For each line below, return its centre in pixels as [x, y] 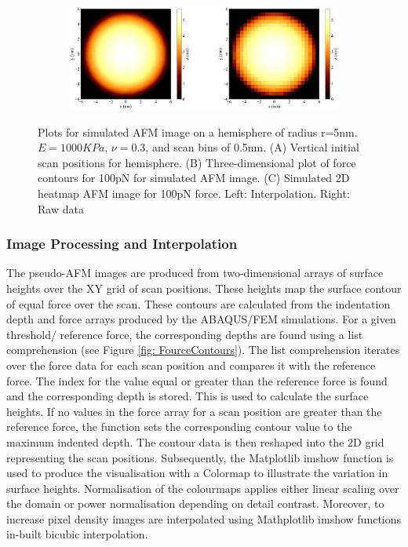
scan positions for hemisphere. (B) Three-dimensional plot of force [197, 162]
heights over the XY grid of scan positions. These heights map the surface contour [204, 288]
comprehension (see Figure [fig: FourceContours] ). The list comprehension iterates [203, 350]
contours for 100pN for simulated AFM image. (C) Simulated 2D [194, 178]
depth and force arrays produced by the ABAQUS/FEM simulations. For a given [201, 319]
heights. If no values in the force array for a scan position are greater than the [194, 411]
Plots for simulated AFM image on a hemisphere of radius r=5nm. [198, 131]
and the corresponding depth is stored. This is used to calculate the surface [188, 396]
